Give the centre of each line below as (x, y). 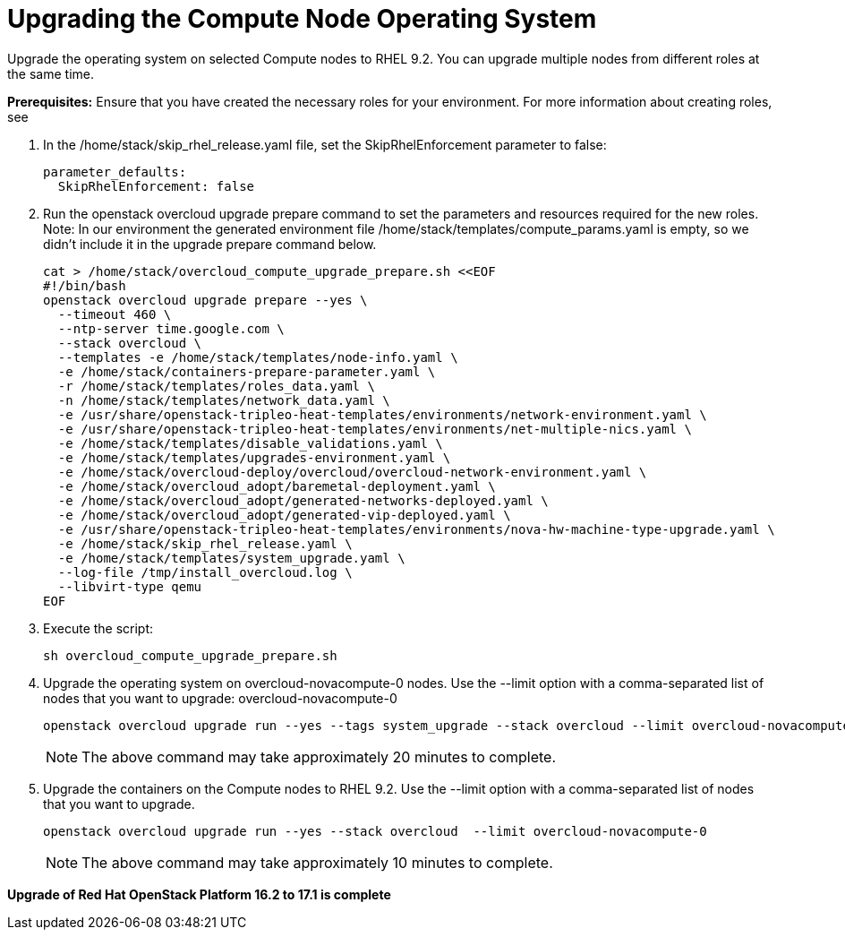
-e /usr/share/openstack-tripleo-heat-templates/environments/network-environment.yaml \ (382, 414)
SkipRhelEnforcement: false (156, 186)
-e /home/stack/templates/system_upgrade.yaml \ (231, 558)
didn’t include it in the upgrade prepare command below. (210, 244)
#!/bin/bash (85, 285)
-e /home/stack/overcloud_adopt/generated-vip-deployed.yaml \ (284, 515)
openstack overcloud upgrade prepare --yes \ (205, 300)
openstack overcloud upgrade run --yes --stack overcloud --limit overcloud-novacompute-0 (375, 831)
